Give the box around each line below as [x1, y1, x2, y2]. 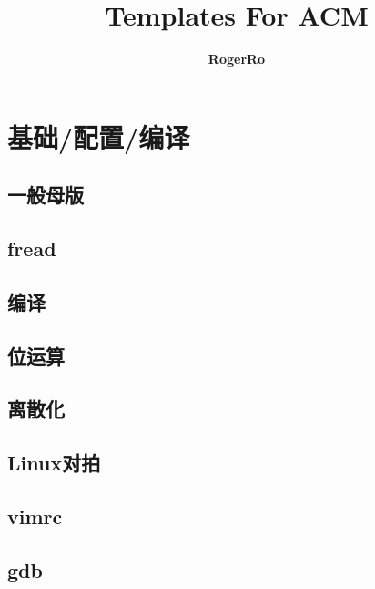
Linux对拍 [7, 449, 101, 477]
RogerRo [208, 49, 266, 68]
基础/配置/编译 [7, 118, 190, 155]
